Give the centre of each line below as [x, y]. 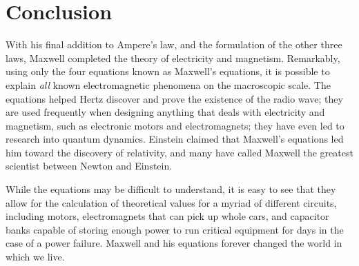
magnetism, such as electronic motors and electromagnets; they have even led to [175, 125]
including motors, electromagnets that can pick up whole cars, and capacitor [167, 216]
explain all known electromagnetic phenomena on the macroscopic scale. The [168, 84]
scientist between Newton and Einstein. [89, 166]
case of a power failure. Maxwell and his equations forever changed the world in [174, 243]
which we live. [35, 257]
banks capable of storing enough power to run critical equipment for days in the [175, 229]
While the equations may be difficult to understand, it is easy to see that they [171, 189]
